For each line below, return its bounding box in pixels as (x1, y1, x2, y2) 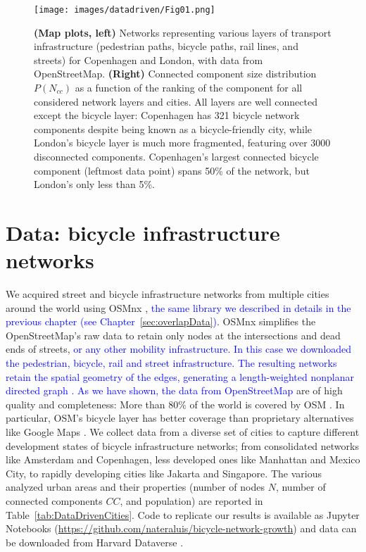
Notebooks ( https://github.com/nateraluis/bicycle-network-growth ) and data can (6, 521, 357, 536)
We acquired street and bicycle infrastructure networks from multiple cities (6, 287, 329, 301)
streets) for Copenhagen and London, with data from (34, 52, 263, 67)
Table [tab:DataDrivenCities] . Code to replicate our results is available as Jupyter (6, 507, 360, 522)
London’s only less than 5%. (34, 177, 155, 192)
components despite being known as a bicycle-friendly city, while (34, 121, 312, 136)
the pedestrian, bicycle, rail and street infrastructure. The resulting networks (6, 356, 337, 370)
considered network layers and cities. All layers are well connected (34, 94, 317, 108)
